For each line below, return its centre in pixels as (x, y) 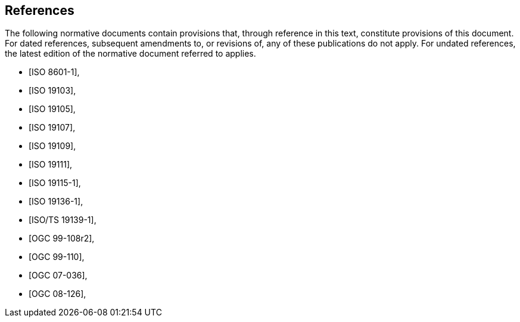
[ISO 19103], (52, 91)
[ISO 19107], (52, 128)
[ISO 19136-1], (56, 202)
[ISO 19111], (51, 165)
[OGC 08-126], (57, 294)
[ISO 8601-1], (54, 72)
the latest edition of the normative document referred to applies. (130, 54)
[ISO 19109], (52, 146)
